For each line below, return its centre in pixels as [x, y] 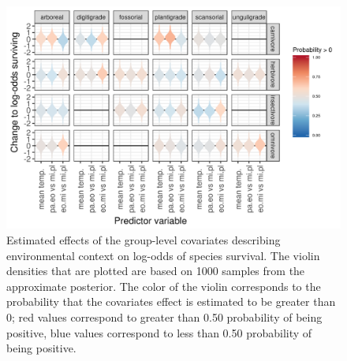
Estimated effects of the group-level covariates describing [144, 239]
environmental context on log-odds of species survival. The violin [163, 255]
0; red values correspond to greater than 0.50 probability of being [164, 316]
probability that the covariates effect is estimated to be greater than [171, 301]
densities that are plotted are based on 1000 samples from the [156, 271]
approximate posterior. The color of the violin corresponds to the [164, 286]
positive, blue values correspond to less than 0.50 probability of [159, 332]
